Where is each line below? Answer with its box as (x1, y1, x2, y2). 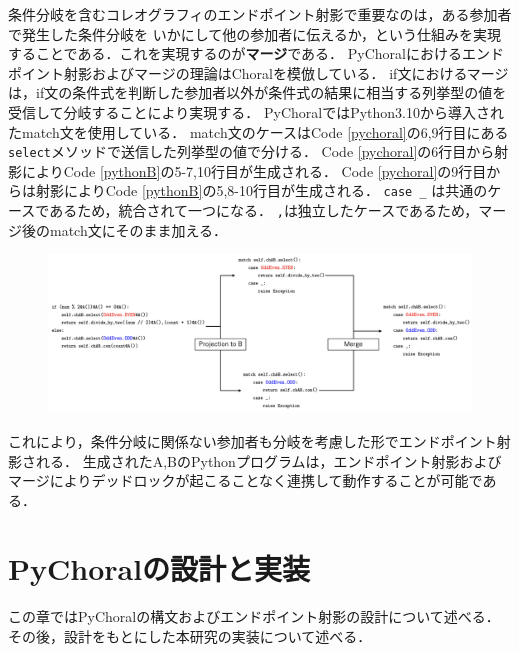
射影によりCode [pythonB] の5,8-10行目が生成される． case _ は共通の (35, 180, 488, 201)
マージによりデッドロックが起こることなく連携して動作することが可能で (8, 470, 483, 491)
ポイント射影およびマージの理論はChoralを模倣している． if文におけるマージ (8, 62, 509, 83)
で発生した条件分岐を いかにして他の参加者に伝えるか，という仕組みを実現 (8, 23, 501, 44)
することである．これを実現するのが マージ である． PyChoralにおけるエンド (8, 43, 504, 64)
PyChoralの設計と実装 (8, 548, 311, 589)
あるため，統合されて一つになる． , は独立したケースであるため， (49, 200, 479, 221)
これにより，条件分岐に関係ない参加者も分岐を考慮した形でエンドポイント (8, 430, 497, 451)
